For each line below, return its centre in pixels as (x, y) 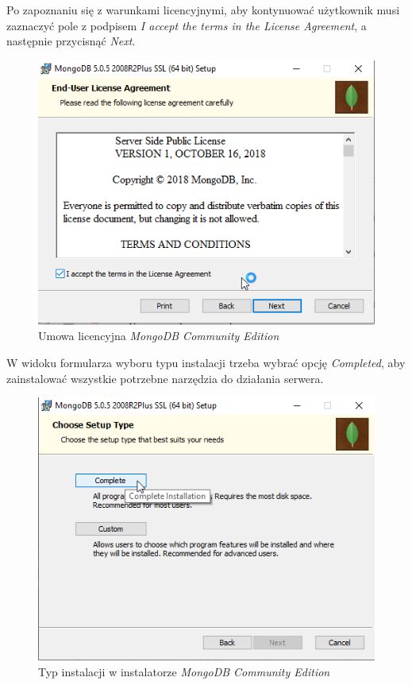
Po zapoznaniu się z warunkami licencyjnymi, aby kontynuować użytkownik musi (203, 10)
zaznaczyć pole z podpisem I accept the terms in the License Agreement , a (187, 25)
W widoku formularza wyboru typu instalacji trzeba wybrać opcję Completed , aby (206, 362)
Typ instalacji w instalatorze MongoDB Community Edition (184, 672)
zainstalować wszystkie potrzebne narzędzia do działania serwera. (165, 378)
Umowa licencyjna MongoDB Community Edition (159, 336)
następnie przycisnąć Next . (71, 41)
